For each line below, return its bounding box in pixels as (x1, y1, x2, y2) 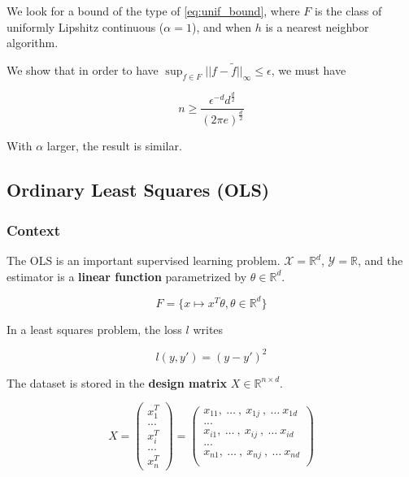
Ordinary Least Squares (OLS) (7, 177, 270, 202)
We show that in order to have (7, 62, 159, 78)
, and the (357, 252, 403, 269)
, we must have (271, 62, 346, 78)
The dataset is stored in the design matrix (7, 374, 228, 391)
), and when (191, 18, 252, 35)
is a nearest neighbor (265, 18, 369, 35)
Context (7, 219, 61, 240)
